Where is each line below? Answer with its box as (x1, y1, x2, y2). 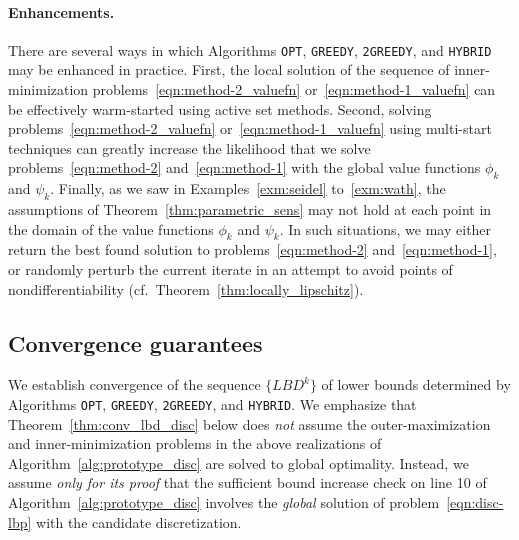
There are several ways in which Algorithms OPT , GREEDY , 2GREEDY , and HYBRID (8, 39, 492, 60)
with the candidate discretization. (36, 511, 242, 532)
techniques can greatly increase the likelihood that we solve (8, 137, 371, 158)
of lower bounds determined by (321, 374, 511, 395)
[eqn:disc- (446, 492, 504, 513)
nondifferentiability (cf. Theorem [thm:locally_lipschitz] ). (8, 278, 364, 299)
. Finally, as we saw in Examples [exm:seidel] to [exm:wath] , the (50, 178, 446, 199)
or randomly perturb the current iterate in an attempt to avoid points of (8, 259, 453, 279)
